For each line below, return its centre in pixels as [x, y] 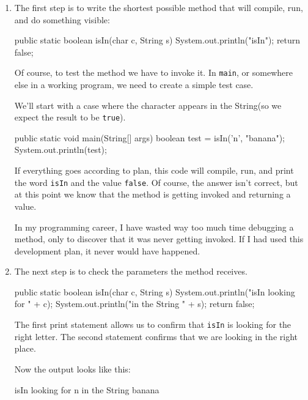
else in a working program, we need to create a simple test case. [134, 85]
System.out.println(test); [61, 150]
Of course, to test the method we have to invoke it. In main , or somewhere [153, 72]
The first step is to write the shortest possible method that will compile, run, [159, 7]
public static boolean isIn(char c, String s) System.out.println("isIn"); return [157, 40]
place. [25, 348]
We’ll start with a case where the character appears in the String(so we [148, 105]
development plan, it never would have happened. [107, 250]
